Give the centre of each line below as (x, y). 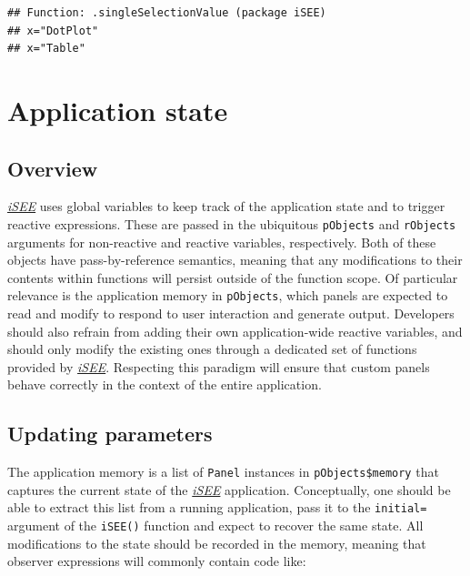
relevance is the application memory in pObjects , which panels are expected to (228, 295)
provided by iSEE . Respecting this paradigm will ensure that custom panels (219, 366)
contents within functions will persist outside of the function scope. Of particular (233, 277)
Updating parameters (110, 434)
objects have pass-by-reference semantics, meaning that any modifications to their (235, 260)
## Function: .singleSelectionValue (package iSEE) (167, 13)
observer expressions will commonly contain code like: (157, 561)
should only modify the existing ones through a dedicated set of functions (212, 349)
